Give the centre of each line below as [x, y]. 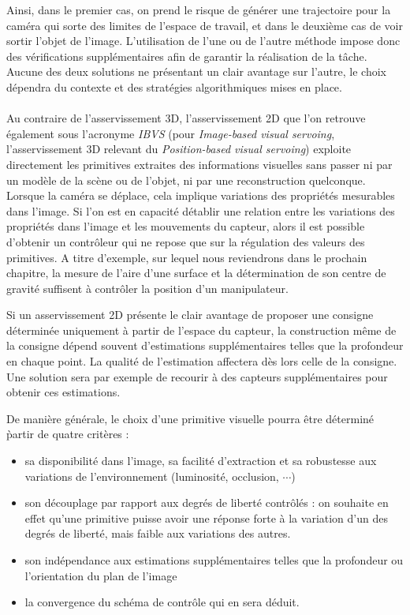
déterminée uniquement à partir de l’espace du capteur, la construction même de [201, 330]
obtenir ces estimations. [63, 392]
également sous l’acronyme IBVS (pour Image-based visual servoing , [171, 133]
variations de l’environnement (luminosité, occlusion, [152, 476]
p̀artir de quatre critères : [68, 434]
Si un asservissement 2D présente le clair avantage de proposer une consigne [190, 315]
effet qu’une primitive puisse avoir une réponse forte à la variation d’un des [206, 517]
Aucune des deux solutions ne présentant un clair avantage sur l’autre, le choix [196, 71]
